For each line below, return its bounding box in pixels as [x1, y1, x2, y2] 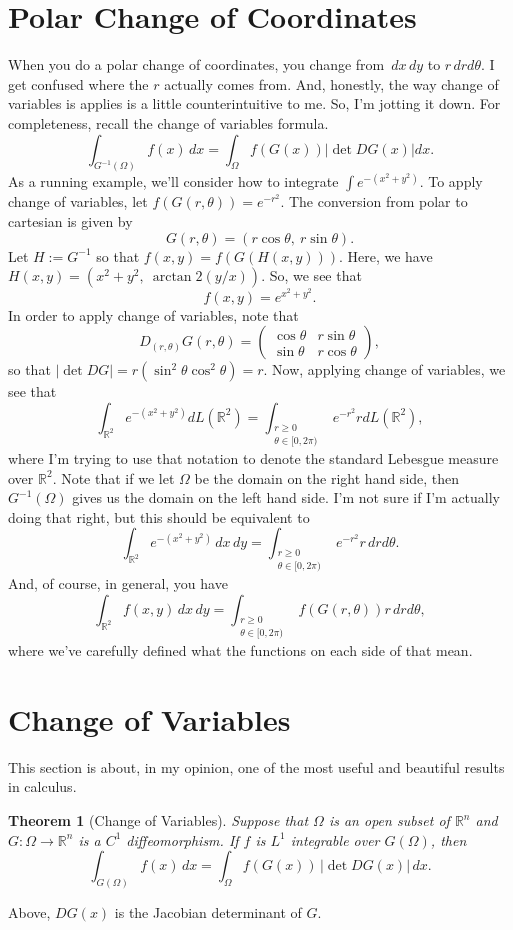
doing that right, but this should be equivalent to [8, 506, 310, 527]
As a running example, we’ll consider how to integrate [8, 171, 339, 192]
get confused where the [8, 73, 149, 94]
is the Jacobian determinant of [114, 902, 302, 923]
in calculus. [8, 776, 77, 797]
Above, [8, 902, 51, 923]
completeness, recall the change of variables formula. [8, 112, 329, 133]
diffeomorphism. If [126, 829, 239, 850]
